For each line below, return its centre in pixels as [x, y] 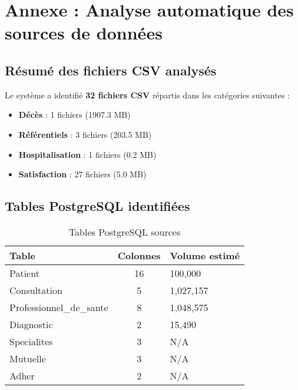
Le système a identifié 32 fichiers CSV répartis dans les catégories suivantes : [147, 95]
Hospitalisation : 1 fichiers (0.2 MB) [87, 154]
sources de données [84, 33]
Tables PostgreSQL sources [125, 232]
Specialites [31, 341]
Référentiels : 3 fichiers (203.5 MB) [85, 134]
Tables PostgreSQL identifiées [97, 206]
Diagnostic [31, 324]
